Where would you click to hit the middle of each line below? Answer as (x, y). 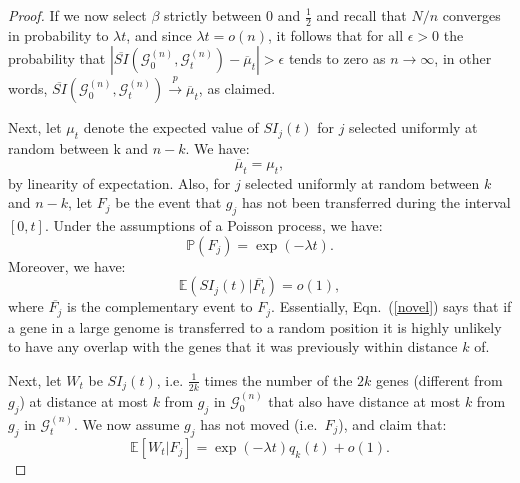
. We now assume (126, 423)
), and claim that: (392, 423)
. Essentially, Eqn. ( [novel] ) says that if (391, 306)
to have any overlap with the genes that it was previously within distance (233, 346)
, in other (463, 58)
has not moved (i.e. (259, 423)
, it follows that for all (335, 34)
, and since (159, 34)
